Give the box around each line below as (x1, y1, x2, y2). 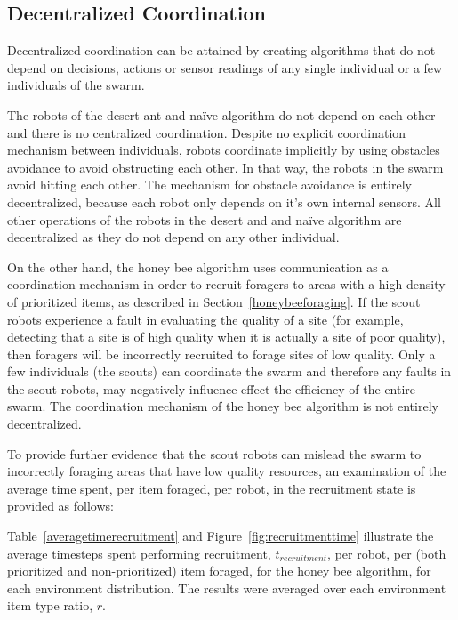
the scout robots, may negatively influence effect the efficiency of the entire (7, 379, 416, 398)
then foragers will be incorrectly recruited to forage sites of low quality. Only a (7, 344, 436, 363)
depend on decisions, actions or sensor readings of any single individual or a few (7, 58, 443, 76)
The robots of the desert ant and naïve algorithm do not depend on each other (7, 105, 436, 124)
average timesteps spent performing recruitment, (7, 544, 271, 562)
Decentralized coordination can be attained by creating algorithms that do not (7, 41, 436, 60)
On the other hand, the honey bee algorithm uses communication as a (7, 257, 389, 276)
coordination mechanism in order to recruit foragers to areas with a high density (7, 275, 446, 294)
